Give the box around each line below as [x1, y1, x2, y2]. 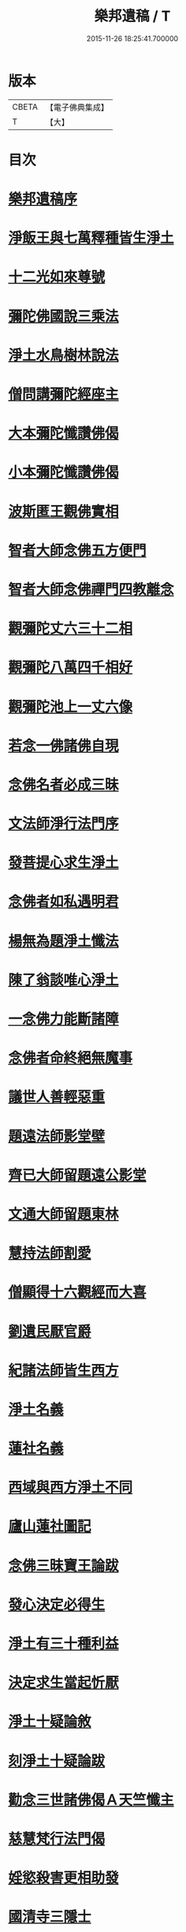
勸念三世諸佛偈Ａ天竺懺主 [8, 1791, 175, 1809]
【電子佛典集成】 [45, 102, 109, 113]
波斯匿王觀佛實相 [8, 503, 120, 521]
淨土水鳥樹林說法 [8, 346, 120, 364]
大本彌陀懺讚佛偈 [8, 424, 120, 443]
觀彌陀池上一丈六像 [8, 697, 133, 716]
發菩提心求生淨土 [8, 854, 120, 872]
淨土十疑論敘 [8, 1713, 92, 1731]
